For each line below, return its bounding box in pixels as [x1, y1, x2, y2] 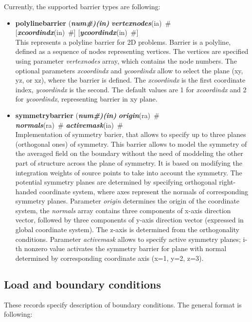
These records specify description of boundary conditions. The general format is [4, 299, 242, 309]
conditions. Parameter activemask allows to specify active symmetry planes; [15, 234, 241, 244]
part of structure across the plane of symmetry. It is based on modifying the [15, 157, 242, 168]
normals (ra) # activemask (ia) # [15, 119, 123, 130]
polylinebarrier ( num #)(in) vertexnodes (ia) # [15, 17, 171, 28]
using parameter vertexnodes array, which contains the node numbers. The [15, 55, 237, 66]
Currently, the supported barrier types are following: [4, 1, 161, 11]
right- [219, 177, 236, 187]
